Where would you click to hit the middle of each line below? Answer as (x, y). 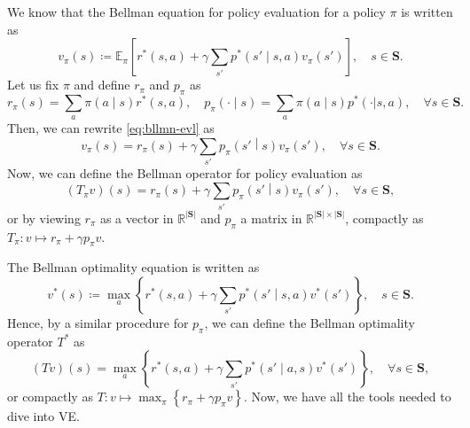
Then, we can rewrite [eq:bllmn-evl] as (111, 128)
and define (102, 85)
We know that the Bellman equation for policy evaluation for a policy (196, 12)
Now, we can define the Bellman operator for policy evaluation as (185, 173)
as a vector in (137, 218)
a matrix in (271, 218)
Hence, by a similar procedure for (98, 322)
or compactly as (50, 397)
